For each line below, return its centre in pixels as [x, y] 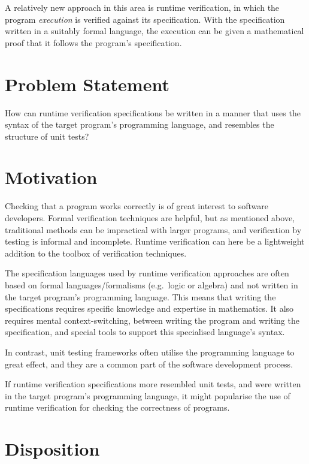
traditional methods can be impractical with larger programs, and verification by [153, 229]
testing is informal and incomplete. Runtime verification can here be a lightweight [155, 241]
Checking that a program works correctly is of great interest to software [137, 206]
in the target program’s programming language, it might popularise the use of [148, 395]
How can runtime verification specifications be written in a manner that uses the [153, 112]
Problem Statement [87, 84]
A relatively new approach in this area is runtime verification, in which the [142, 7]
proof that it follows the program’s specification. [93, 42]
